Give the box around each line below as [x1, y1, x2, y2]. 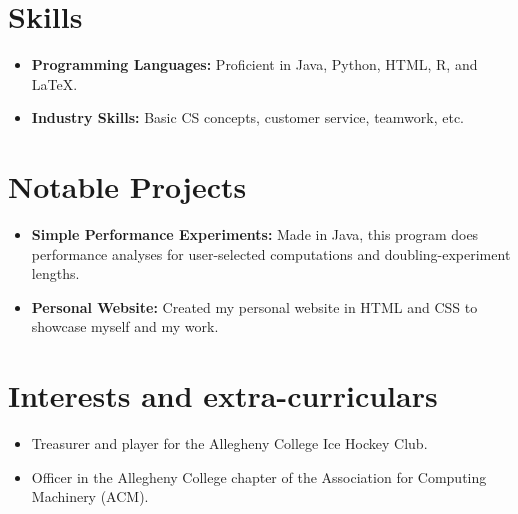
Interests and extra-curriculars [8, 375, 438, 416]
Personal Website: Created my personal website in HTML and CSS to [31, 296, 478, 317]
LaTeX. [31, 73, 78, 94]
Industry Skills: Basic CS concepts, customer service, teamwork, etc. [31, 107, 464, 128]
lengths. [31, 263, 80, 284]
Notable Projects [8, 166, 247, 207]
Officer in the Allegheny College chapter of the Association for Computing [31, 466, 487, 487]
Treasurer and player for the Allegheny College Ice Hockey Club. [31, 433, 428, 454]
